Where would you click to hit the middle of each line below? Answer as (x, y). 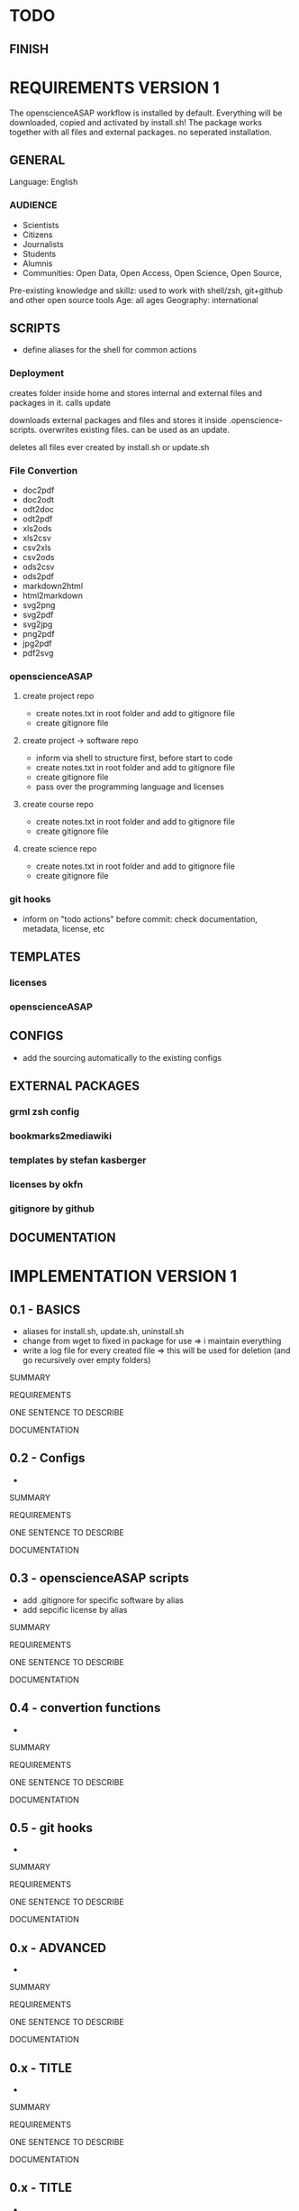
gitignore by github (52, 1208)
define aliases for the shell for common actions (109, 350)
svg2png (39, 605)
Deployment (37, 373)
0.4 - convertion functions (85, 1708)
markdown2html (53, 586)
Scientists (41, 225)
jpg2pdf (37, 644)
